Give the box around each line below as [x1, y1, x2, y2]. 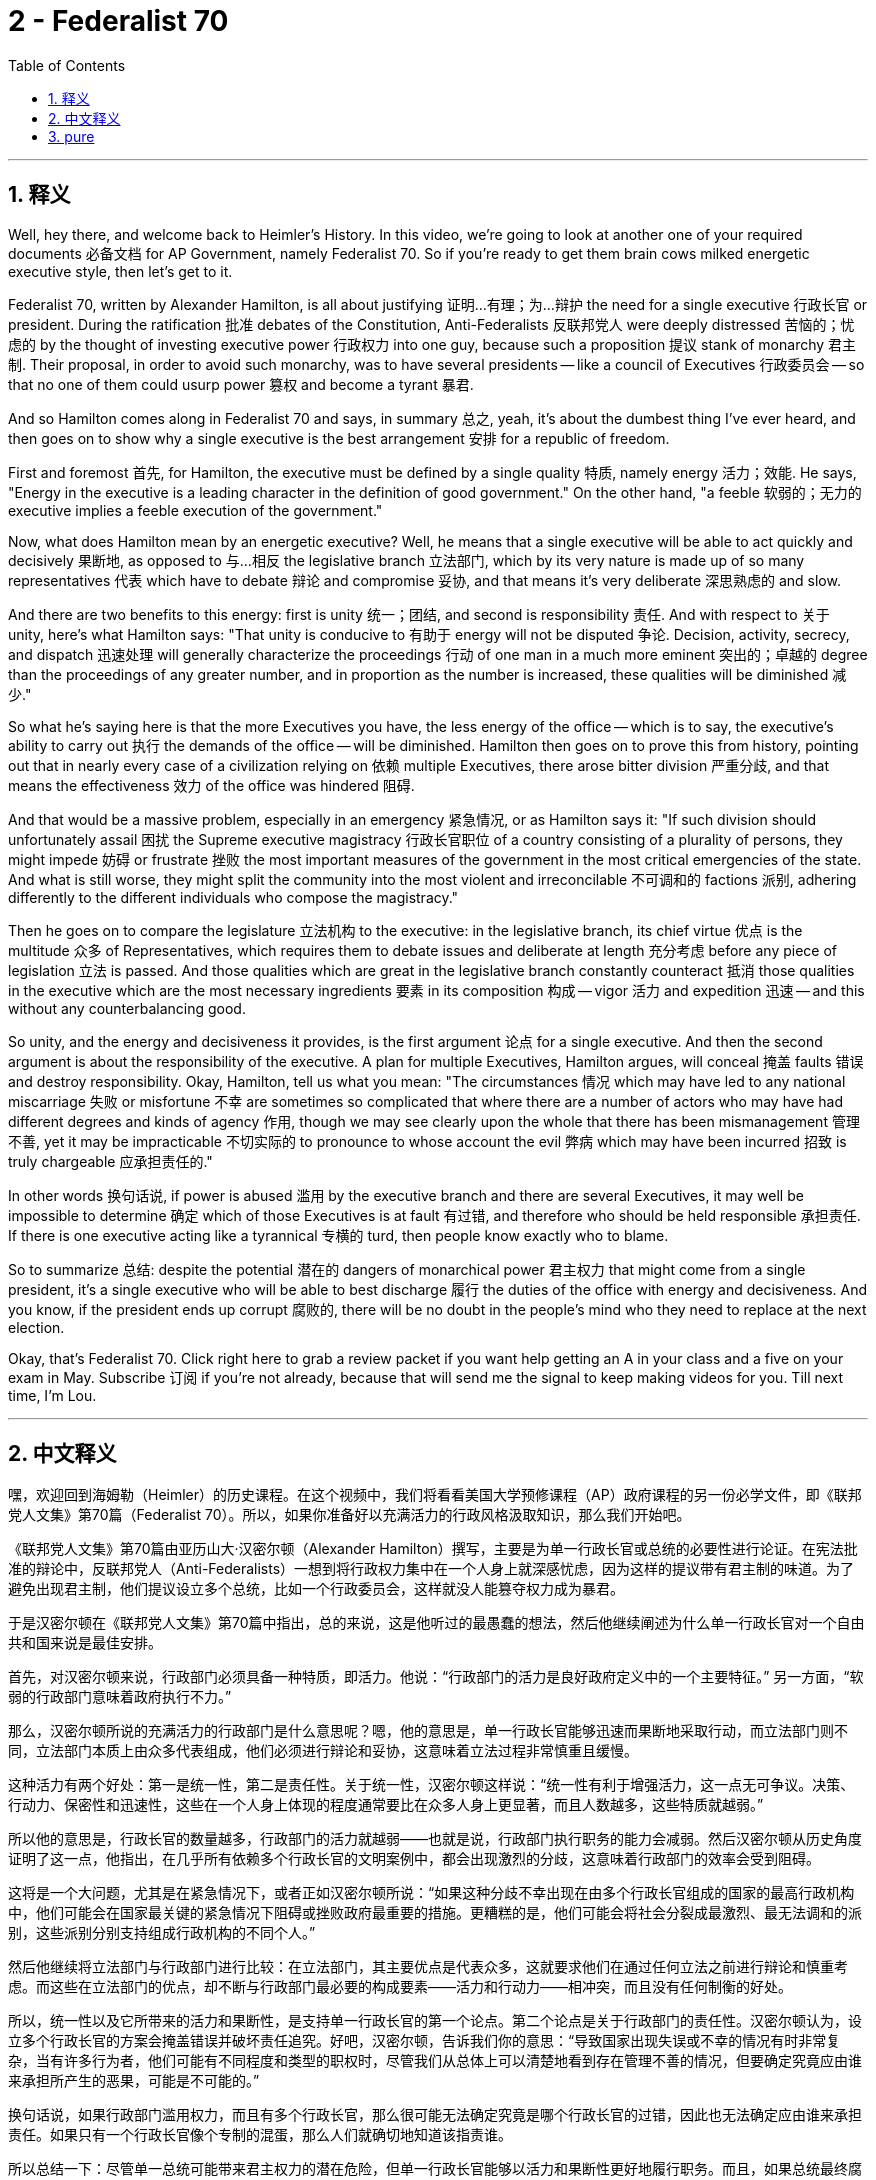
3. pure [48, 127, 95, 145]
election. [8, 1318, 65, 1336]
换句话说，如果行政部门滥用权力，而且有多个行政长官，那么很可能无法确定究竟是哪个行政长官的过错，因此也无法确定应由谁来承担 [8, 2106, 862, 2124]
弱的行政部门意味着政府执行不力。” [8, 1688, 232, 1706]
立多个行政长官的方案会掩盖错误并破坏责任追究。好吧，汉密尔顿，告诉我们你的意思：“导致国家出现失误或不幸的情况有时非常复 [8, 2032, 841, 2050]
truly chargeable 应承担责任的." [8, 1152, 213, 1170]
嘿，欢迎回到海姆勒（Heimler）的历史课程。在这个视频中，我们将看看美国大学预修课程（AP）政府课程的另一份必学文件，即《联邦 [8, 1486, 862, 1504]
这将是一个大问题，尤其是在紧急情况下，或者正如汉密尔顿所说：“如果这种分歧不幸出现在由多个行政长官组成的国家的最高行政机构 [8, 1884, 855, 1902]
